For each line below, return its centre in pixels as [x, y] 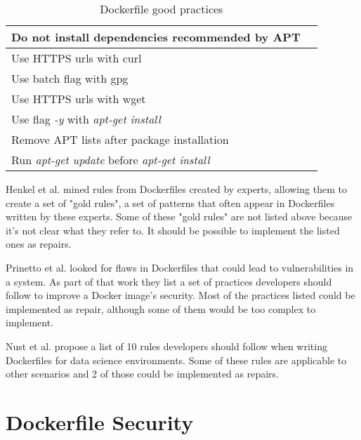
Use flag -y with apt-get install [86, 119]
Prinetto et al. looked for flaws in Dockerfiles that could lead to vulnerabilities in [180, 267]
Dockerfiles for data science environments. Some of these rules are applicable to [176, 360]
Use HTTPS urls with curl [77, 58]
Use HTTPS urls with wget [79, 99]
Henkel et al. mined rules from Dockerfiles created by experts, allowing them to [176, 189]
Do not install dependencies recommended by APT [156, 37]
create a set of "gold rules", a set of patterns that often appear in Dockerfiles [170, 202]
